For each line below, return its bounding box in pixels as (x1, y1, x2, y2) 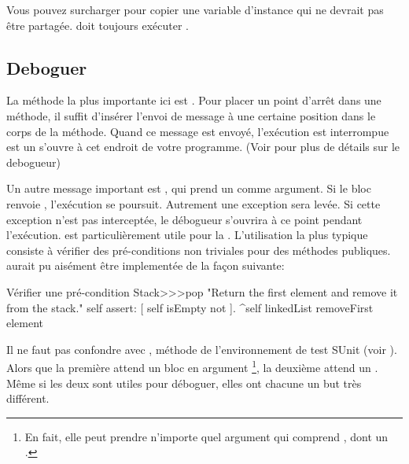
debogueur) (6, 153, 61, 170)
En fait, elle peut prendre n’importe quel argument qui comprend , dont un (24, 428, 389, 444)
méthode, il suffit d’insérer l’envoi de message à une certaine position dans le (6, 107, 376, 123)
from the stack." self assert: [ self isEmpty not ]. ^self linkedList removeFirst (6, 299, 374, 315)
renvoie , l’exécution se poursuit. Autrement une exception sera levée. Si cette (6, 195, 381, 212)
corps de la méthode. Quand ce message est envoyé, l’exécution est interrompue (6, 123, 389, 139)
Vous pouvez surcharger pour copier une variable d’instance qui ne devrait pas (6, 2, 384, 17)
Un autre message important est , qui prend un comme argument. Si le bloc (6, 180, 371, 197)
